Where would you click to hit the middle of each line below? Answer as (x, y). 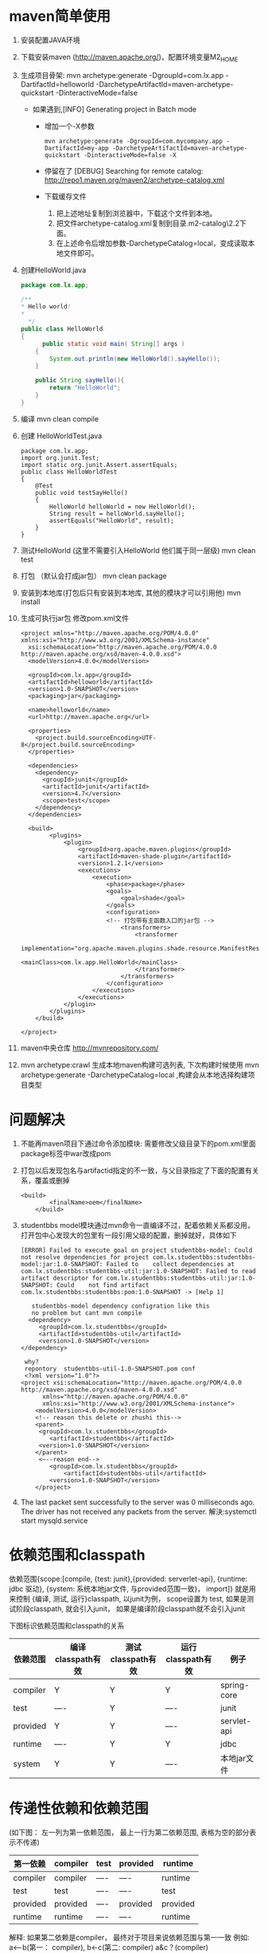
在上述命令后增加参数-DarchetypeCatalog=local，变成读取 (152, 243)
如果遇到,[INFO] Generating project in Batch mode (115, 109)
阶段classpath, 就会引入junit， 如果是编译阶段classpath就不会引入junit (130, 1608)
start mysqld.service (54, 1520)
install (30, 602)
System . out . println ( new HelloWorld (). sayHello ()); (135, 359)
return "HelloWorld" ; (85, 388)
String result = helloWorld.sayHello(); (117, 514)
